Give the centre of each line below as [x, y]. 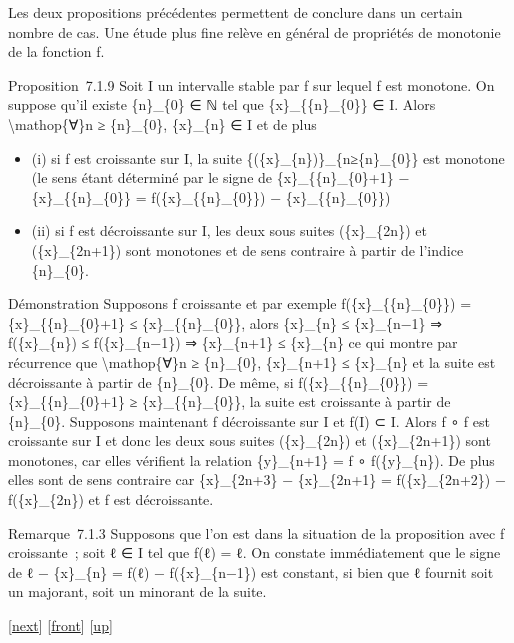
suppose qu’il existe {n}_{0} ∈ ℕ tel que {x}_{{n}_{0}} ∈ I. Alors [222, 104]
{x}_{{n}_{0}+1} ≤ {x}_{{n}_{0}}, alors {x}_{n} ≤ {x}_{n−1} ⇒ [225, 322]
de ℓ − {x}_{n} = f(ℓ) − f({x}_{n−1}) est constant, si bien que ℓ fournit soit [251, 571]
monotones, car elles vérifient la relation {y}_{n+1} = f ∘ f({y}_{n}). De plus [251, 459]
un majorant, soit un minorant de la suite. [137, 591]
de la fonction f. [56, 51]
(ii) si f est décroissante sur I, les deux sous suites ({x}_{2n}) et [229, 230]
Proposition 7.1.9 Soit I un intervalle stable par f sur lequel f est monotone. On [251, 84]
